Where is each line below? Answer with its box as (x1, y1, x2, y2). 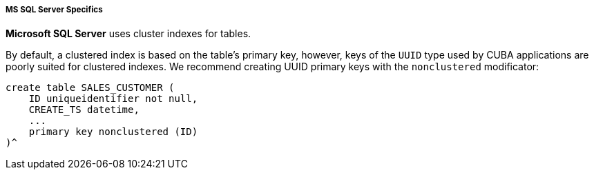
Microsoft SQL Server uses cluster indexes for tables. (6, 28, 251, 40)
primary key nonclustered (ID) (28, 126, 198, 138)
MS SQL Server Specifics (6, 5, 103, 14)
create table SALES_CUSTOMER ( (6, 82, 175, 94)
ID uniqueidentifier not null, (28, 93, 198, 105)
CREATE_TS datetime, (28, 104, 140, 116)
